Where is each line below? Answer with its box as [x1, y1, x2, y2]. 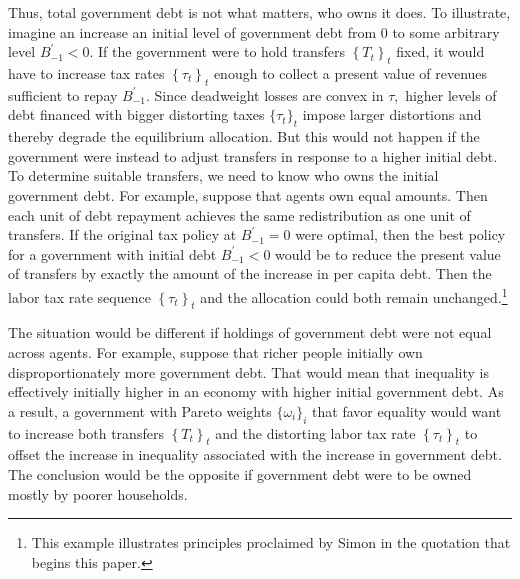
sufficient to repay [8, 84, 118, 105]
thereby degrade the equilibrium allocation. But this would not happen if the [8, 126, 480, 147]
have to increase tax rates [8, 62, 165, 83]
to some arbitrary [392, 21, 500, 42]
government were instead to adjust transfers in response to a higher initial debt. [8, 145, 498, 166]
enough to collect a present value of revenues [213, 62, 488, 83]
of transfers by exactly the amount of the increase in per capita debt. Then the [8, 263, 492, 284]
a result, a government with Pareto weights [8, 400, 272, 421]
